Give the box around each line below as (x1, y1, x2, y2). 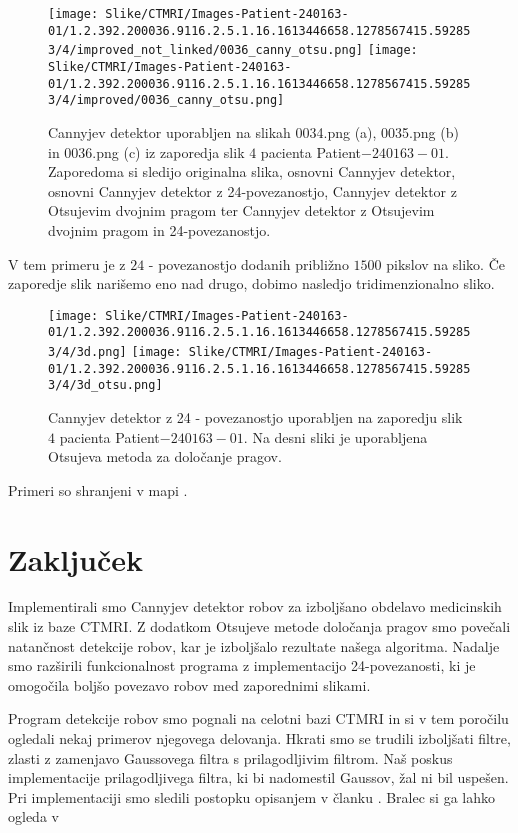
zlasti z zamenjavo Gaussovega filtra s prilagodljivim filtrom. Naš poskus (8, 747, 453, 768)
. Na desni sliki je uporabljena (243, 426, 428, 447)
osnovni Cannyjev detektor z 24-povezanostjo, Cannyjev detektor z (48, 180, 457, 201)
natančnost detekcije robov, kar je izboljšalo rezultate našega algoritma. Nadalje (8, 635, 500, 656)
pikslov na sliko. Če (386, 253, 505, 274)
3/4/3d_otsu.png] (48, 378, 163, 393)
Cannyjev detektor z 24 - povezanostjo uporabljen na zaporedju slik (48, 406, 463, 427)
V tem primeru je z (8, 253, 126, 274)
